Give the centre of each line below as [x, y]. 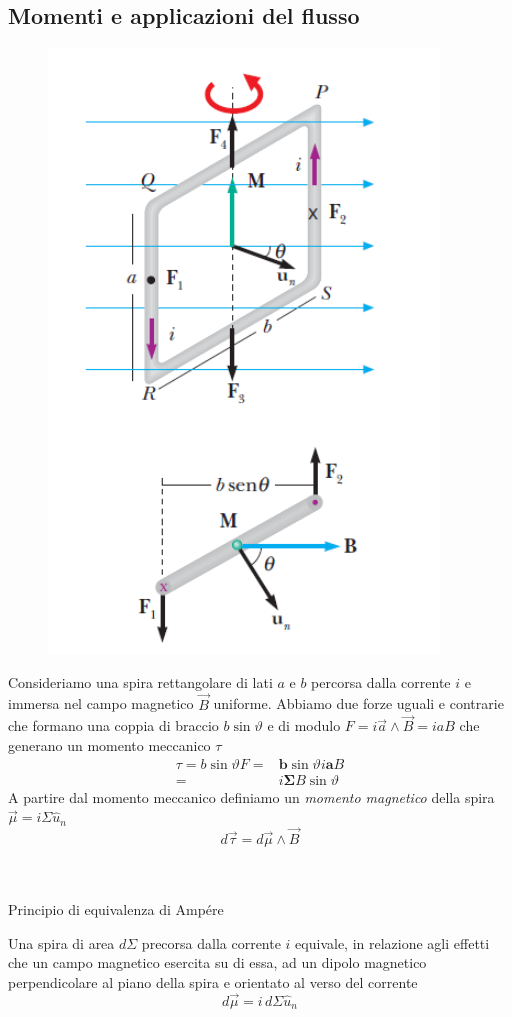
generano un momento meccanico [109, 745]
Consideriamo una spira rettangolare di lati [140, 681]
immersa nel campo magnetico [101, 703]
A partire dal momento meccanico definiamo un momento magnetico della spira [251, 796]
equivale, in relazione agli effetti [392, 942]
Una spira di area [61, 942]
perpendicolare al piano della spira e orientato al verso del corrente [213, 982]
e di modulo [304, 725]
